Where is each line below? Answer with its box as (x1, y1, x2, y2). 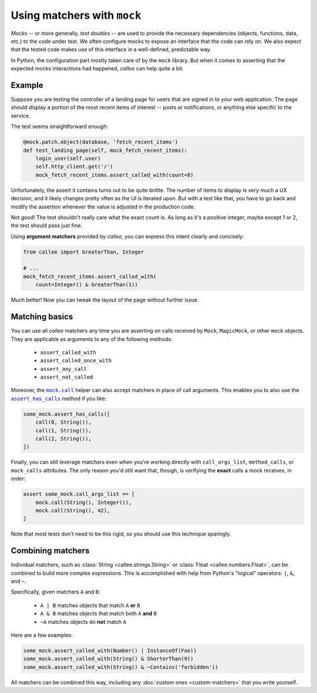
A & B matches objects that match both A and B (40, 610, 157, 617)
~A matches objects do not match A (40, 618, 126, 625)
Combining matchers (11, 546, 90, 556)
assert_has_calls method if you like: (11, 395, 107, 402)
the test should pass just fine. (11, 222, 82, 229)
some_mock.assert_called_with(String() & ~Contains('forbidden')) (23, 664, 218, 670)
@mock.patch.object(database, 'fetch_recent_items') (23, 138, 178, 146)
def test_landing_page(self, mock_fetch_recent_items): (23, 147, 188, 154)
